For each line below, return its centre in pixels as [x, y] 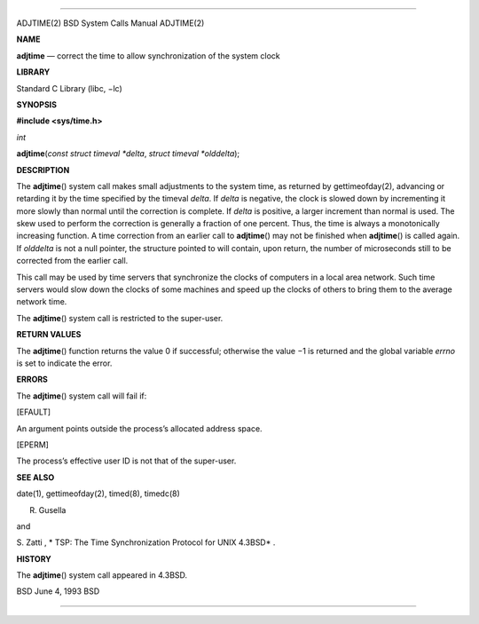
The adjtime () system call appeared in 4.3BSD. [102, 575]
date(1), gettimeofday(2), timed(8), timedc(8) [98, 494]
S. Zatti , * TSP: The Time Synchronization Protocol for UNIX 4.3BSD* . [146, 542]
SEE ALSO [35, 477]
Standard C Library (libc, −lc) [70, 88]
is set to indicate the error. [64, 363]
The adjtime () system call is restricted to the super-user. [120, 318]
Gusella [52, 509]
